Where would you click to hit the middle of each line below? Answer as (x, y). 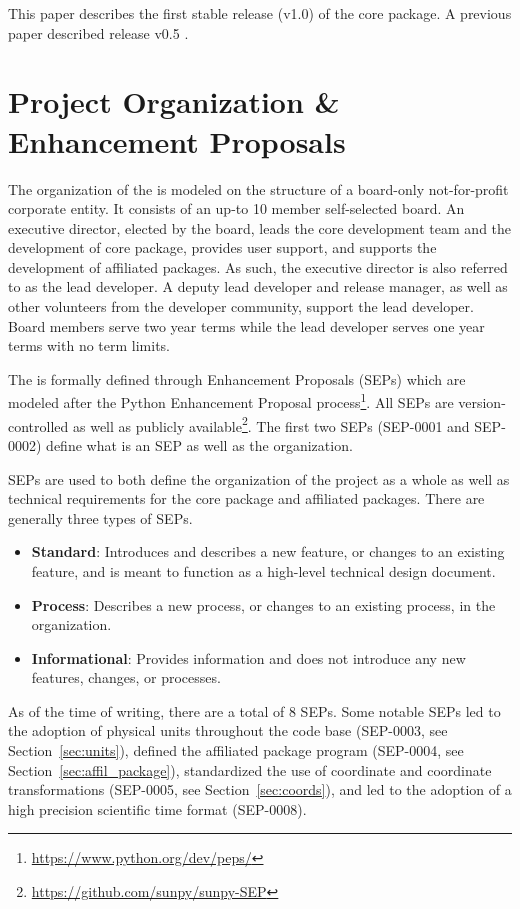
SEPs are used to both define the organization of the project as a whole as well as (259, 478)
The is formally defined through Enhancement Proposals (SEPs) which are (237, 378)
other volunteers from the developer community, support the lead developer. (241, 306)
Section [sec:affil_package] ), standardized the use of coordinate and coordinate (250, 769)
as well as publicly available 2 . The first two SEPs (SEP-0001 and (271, 424)
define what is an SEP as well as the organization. (199, 444)
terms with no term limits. (89, 345)
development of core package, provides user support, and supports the (222, 247)
